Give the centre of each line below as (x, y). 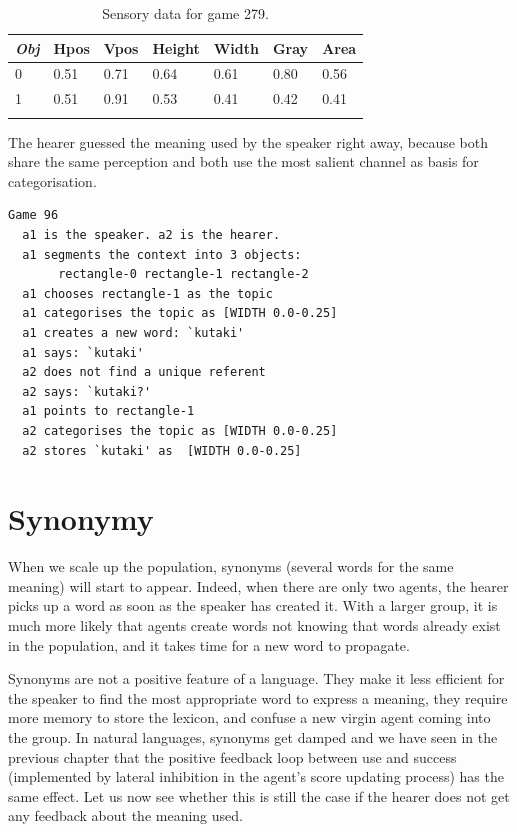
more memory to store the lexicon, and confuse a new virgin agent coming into (249, 717)
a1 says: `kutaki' (83, 352)
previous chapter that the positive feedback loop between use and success (232, 756)
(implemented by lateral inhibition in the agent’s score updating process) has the (256, 776)
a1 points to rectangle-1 (108, 411)
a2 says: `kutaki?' (87, 391)
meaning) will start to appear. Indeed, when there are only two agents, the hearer (258, 585)
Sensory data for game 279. (185, 13)
